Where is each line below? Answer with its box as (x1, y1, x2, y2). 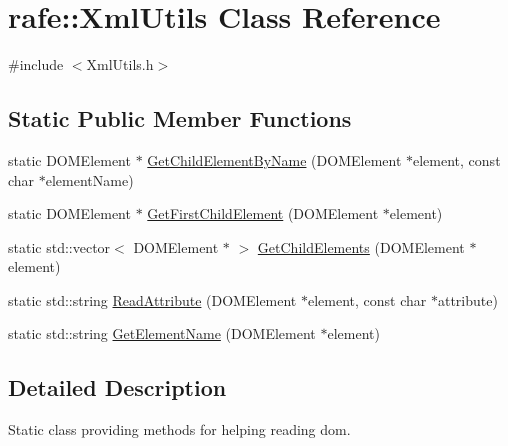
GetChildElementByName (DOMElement (147, 149, 402, 170)
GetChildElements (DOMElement (257, 236, 465, 257)
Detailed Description (8, 372, 227, 403)
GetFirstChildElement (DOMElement (147, 203, 379, 224)
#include (8, 54, 64, 75)
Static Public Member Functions (8, 103, 352, 134)
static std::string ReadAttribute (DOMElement (8, 289, 297, 310)
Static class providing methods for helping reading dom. (8, 419, 351, 440)
